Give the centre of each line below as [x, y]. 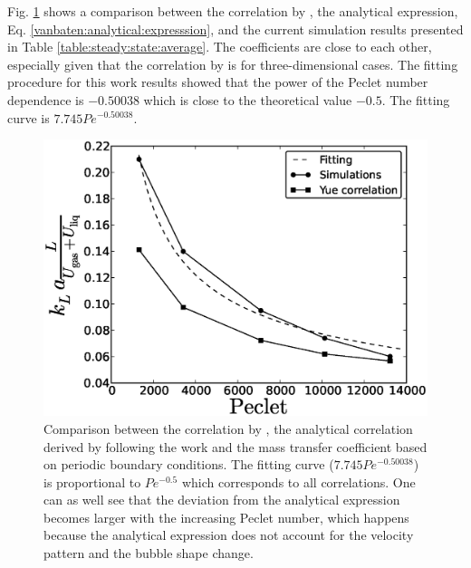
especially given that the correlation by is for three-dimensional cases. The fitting [233, 64]
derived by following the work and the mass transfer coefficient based [235, 446]
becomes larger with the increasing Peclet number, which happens [226, 517]
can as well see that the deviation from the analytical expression [222, 500]
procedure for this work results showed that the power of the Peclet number [218, 82]
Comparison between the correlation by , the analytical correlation [228, 428]
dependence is [46, 99]
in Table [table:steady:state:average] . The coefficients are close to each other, [220, 47]
